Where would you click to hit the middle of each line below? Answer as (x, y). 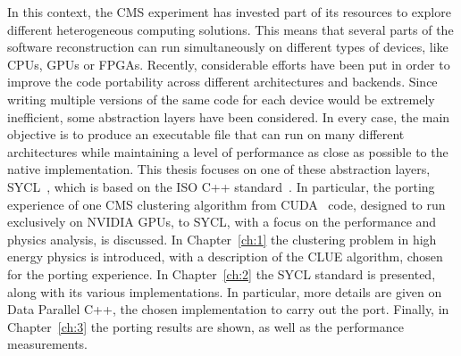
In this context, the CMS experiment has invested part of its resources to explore (229, 12)
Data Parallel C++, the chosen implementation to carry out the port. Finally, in (228, 309)
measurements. (48, 344)
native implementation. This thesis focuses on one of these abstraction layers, (219, 169)
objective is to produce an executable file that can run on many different (206, 134)
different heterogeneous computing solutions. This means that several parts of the (230, 29)
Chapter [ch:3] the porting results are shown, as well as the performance (205, 326)
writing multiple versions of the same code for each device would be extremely (221, 99)
